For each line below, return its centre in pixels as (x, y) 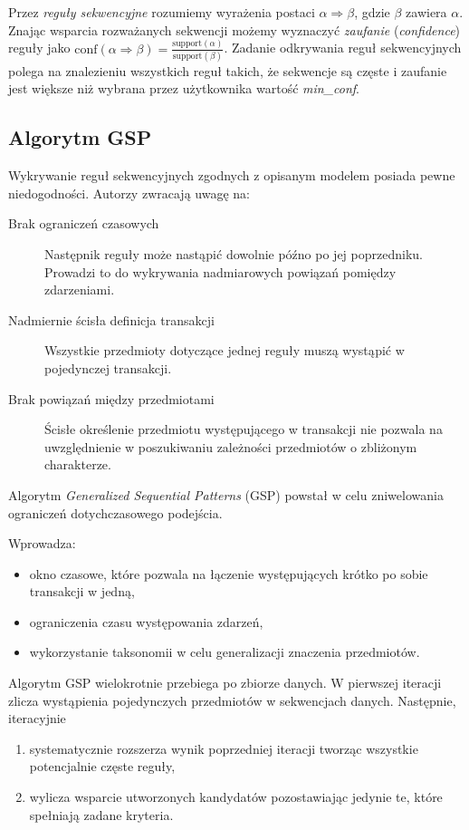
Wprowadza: (42, 543)
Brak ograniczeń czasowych (84, 223)
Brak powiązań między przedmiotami (111, 398)
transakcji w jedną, (82, 591)
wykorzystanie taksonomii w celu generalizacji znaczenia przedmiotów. (225, 652)
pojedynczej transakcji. (108, 367)
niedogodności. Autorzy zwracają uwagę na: (129, 193)
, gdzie (372, 12)
